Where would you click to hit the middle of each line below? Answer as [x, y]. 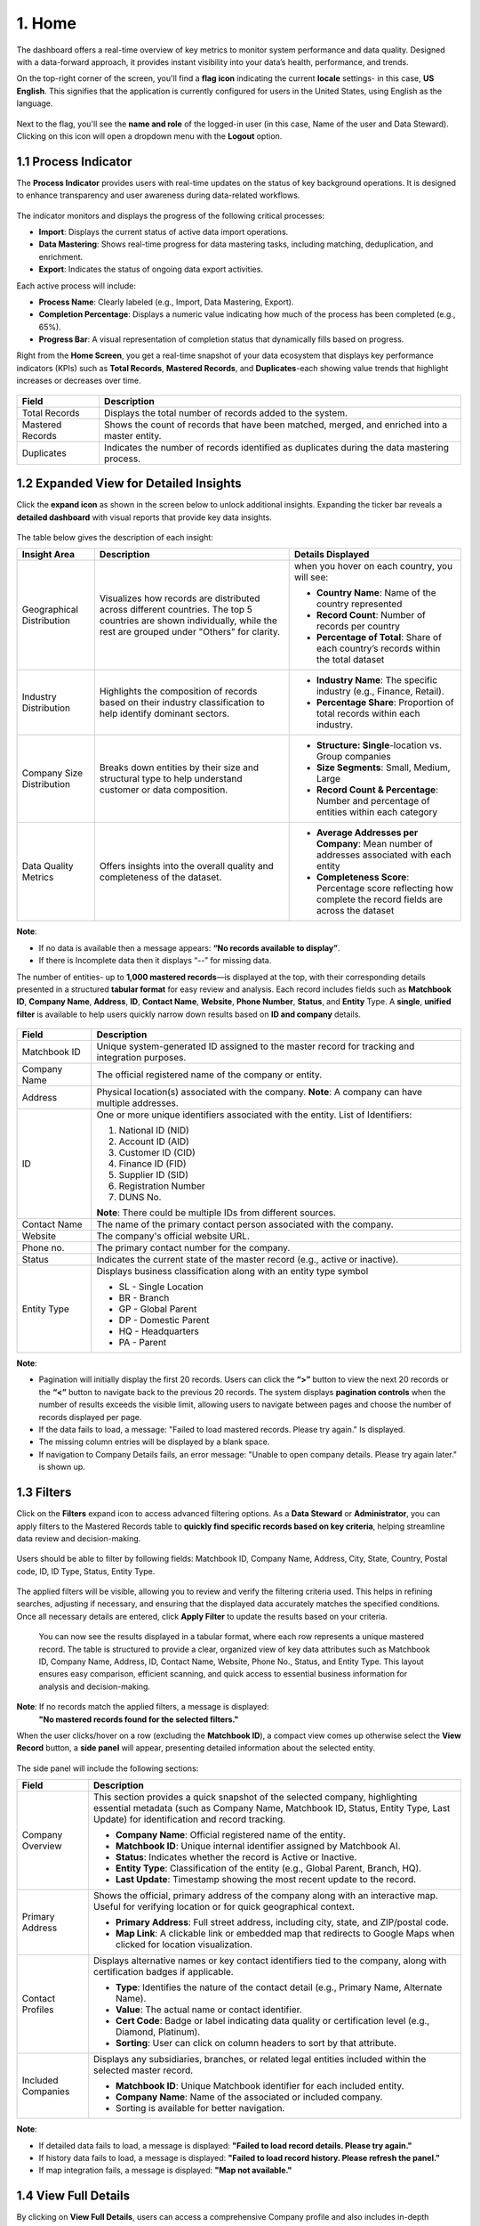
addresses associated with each [384, 855]
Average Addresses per [367, 833]
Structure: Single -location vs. [379, 745]
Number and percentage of [373, 801]
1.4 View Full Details [73, 2196]
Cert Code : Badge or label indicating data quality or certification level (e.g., [273, 2021]
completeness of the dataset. [160, 877]
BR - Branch [144, 1298]
